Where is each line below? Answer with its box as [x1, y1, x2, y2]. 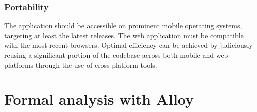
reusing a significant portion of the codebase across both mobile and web [4, 50, 228, 60]
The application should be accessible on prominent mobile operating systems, [4, 20, 242, 31]
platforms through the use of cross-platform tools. [4, 59, 157, 70]
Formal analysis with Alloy [4, 89, 194, 109]
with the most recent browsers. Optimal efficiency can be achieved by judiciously [4, 40, 253, 50]
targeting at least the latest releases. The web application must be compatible [4, 30, 244, 40]
